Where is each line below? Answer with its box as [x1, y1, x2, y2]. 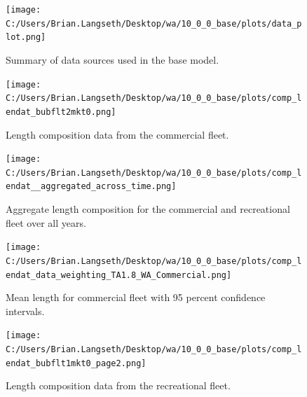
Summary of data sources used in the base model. [6, 52, 219, 67]
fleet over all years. [6, 215, 86, 230]
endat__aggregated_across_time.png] [6, 181, 177, 192]
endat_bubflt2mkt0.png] [6, 106, 116, 117]
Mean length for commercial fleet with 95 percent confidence [6, 290, 266, 305]
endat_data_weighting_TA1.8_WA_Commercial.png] [6, 270, 232, 280]
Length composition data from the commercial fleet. [6, 127, 229, 141]
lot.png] [6, 32, 46, 43]
